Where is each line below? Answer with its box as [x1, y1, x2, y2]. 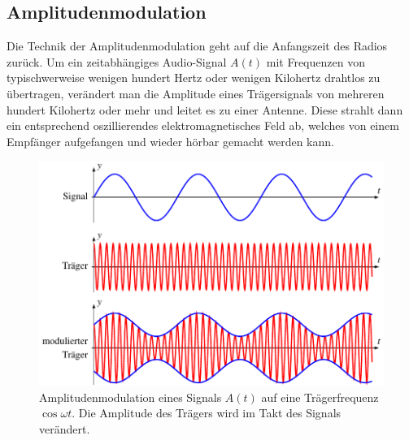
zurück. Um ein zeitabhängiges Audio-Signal [7, 53, 227, 70]
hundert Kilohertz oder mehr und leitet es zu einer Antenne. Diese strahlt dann [7, 101, 403, 118]
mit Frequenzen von [266, 53, 365, 70]
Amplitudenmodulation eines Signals [39, 388, 222, 405]
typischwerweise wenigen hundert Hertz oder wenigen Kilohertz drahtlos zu [7, 69, 381, 86]
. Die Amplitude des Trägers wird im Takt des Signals [72, 404, 342, 421]
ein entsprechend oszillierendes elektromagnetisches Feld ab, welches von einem [7, 117, 399, 134]
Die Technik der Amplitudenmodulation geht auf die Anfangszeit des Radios [7, 37, 388, 54]
